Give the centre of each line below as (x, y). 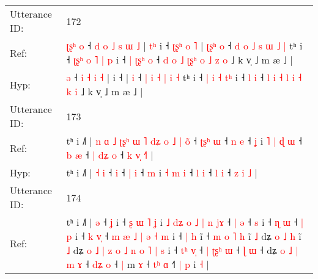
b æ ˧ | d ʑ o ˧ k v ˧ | (110, 155)
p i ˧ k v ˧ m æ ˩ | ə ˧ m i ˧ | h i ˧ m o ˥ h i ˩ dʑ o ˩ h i (184, 236)
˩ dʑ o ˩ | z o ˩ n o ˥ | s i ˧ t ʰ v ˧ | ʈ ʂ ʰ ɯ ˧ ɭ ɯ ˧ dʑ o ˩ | (182, 250)
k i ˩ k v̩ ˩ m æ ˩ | (105, 91)
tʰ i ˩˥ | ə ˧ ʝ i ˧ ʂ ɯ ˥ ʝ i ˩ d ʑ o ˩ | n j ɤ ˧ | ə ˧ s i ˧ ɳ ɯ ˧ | (185, 222)
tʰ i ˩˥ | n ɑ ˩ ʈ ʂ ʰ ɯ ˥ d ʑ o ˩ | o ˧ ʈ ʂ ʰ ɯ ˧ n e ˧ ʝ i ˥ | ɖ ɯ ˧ (184, 141)
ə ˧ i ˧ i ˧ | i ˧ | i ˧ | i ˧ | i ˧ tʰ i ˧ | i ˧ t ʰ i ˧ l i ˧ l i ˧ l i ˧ (184, 77)
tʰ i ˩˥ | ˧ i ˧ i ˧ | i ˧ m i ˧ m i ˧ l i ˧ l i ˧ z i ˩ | (162, 172)
